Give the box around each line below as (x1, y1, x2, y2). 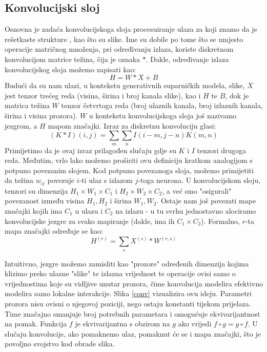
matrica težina (5, 100, 50, 111)
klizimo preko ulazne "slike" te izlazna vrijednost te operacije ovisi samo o (5, 268, 236, 279)
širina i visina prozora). (5, 110, 78, 120)
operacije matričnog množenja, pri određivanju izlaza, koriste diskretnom (5, 44, 234, 54)
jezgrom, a (5, 120, 37, 131)
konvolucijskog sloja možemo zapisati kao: (5, 64, 136, 74)
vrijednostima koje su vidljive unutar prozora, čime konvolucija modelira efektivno (5, 278, 263, 288)
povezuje (47, 175, 75, 185)
